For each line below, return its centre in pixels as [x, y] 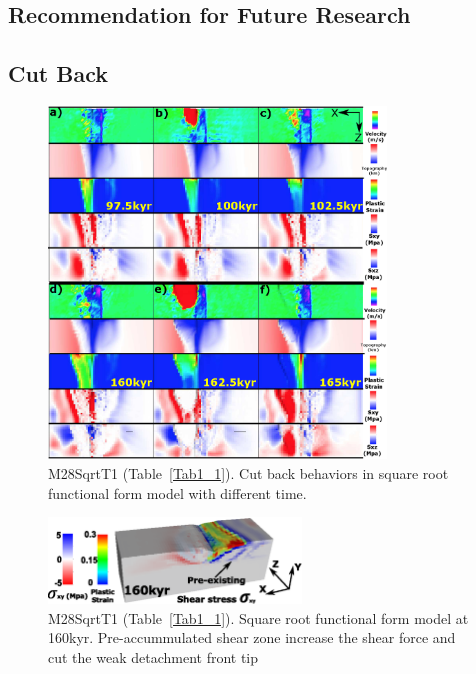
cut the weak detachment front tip [153, 656]
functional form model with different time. [177, 492]
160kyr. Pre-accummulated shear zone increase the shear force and [252, 637]
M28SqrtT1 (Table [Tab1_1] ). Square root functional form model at [258, 617]
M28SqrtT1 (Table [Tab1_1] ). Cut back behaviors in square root [248, 472]
